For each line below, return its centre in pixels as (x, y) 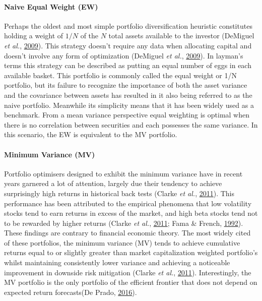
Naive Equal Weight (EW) (51, 6)
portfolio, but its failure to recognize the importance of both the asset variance (126, 85)
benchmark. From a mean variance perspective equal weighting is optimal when (127, 115)
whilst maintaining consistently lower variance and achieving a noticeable (117, 262)
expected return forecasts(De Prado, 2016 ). (71, 292)
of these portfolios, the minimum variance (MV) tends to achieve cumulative (122, 242)
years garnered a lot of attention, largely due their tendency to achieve (113, 183)
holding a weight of (34, 36)
